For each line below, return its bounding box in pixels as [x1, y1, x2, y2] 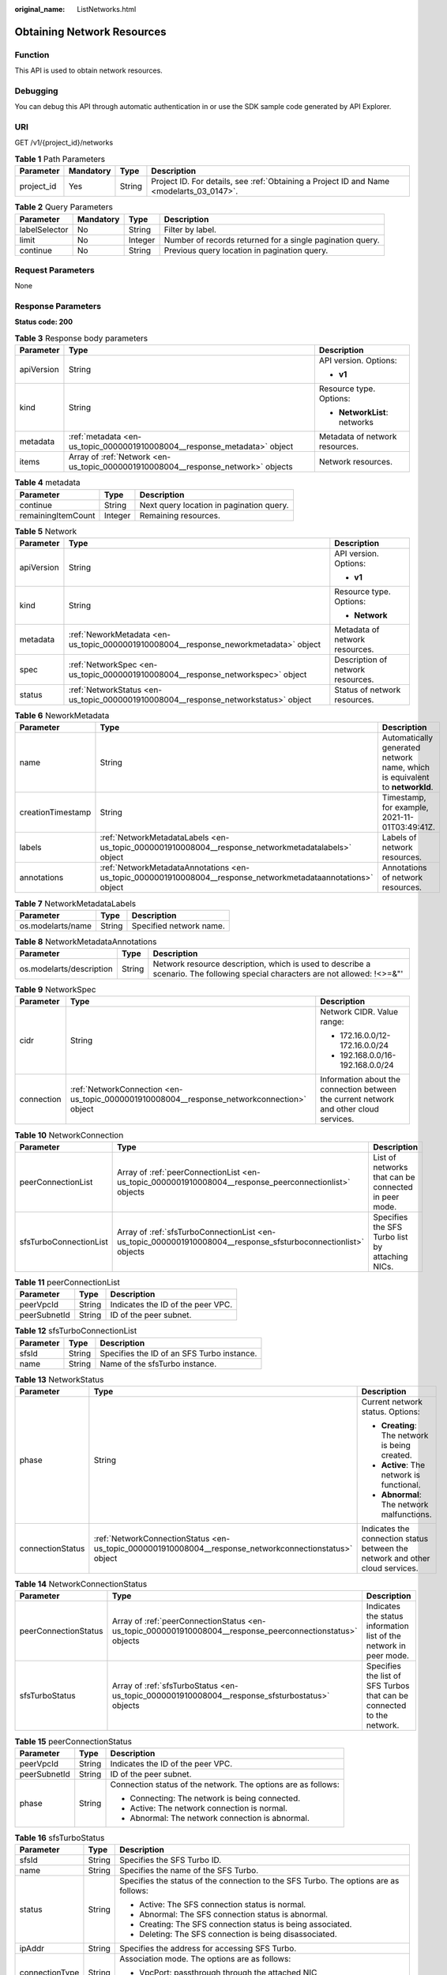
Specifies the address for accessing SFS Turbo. [119, 1943, 297, 1954]
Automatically [381, 732, 434, 743]
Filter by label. [163, 224, 217, 235]
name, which [381, 762, 430, 773]
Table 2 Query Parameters [14, 201, 114, 213]
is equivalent [381, 772, 430, 783]
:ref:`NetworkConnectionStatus [93, 1533, 210, 1544]
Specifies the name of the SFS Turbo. [119, 1865, 259, 1876]
